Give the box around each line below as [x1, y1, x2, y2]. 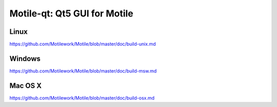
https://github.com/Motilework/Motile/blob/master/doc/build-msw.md [9, 67, 157, 74]
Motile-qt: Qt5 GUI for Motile [9, 8, 133, 19]
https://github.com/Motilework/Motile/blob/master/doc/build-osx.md [9, 95, 155, 101]
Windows [9, 54, 41, 63]
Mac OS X [9, 81, 42, 90]
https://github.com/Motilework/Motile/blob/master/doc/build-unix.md [9, 41, 156, 47]
